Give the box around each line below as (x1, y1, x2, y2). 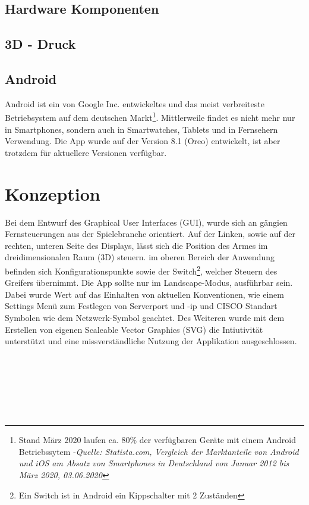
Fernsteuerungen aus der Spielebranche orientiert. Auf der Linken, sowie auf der (5, 227, 296, 240)
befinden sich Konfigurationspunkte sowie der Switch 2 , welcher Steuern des (5, 263, 278, 277)
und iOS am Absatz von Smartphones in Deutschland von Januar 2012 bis (18, 457, 289, 469)
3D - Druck (5, 35, 76, 53)
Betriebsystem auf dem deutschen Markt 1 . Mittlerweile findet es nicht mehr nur (5, 110, 295, 124)
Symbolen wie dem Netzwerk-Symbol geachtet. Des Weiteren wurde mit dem (5, 311, 285, 323)
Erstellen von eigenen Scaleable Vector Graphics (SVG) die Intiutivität (5, 323, 263, 335)
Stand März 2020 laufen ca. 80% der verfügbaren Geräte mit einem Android (18, 434, 297, 446)
